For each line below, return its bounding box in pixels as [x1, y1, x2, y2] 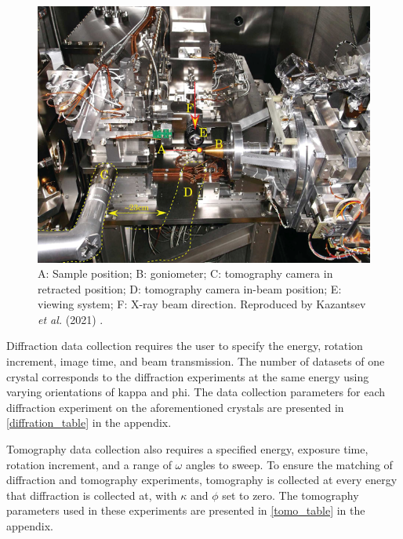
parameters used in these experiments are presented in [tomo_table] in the [6, 502, 365, 519]
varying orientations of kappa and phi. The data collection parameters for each [6, 384, 385, 400]
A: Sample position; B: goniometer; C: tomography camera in [38, 265, 333, 282]
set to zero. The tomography [222, 486, 359, 503]
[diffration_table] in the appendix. [6, 414, 172, 431]
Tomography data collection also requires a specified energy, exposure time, [6, 441, 369, 457]
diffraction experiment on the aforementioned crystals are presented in [6, 399, 344, 415]
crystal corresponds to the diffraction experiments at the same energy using [6, 368, 369, 384]
